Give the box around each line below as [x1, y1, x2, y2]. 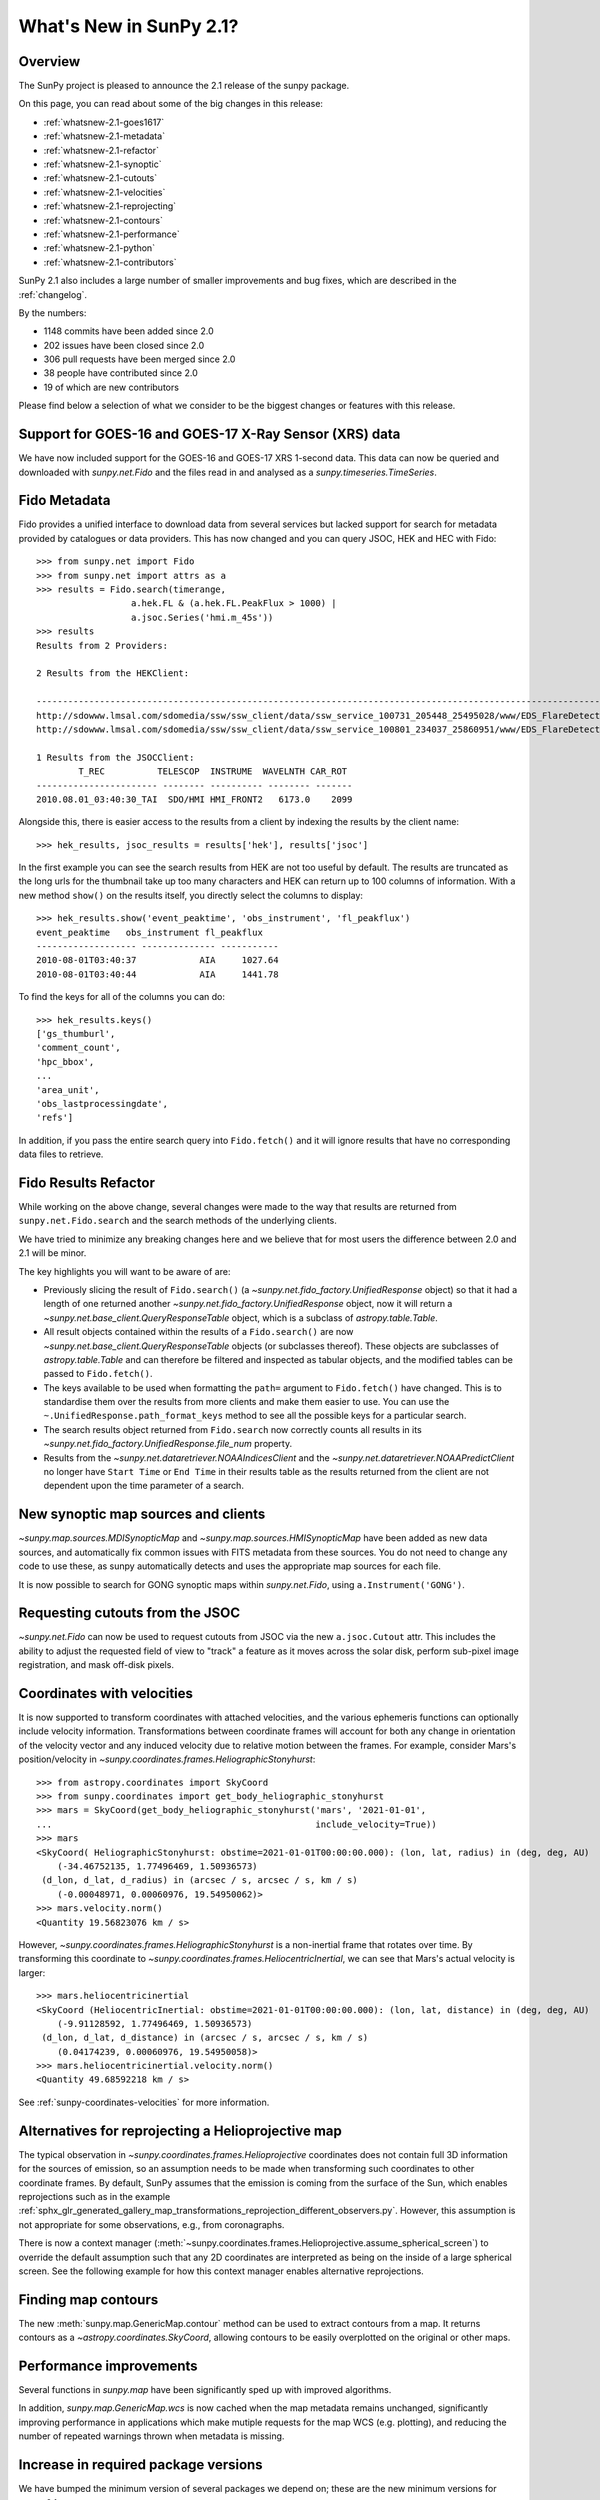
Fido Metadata [18, 492, 111, 509]
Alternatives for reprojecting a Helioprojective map [18, 2122, 342, 2139]
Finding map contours [18, 2291, 159, 2308]
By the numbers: [18, 306, 87, 319]
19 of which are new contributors [43, 381, 180, 393]
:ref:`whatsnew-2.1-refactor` [43, 144, 160, 156]
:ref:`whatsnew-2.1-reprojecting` [43, 200, 177, 212]
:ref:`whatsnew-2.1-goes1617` [43, 116, 165, 128]
